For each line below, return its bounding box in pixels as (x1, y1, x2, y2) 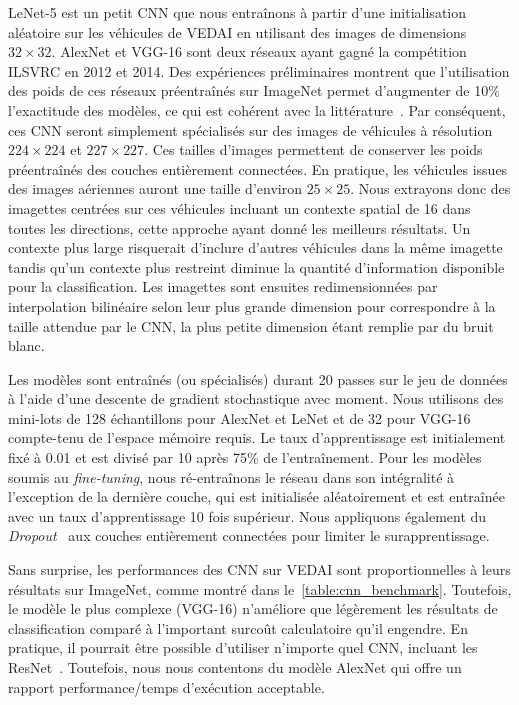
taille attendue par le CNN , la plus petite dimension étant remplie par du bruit (8, 315, 494, 336)
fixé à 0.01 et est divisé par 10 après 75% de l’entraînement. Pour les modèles (8, 447, 482, 468)
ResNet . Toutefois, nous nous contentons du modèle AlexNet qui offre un (8, 657, 462, 677)
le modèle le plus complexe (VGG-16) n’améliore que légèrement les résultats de (8, 598, 498, 619)
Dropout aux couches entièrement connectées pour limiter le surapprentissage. (8, 525, 490, 546)
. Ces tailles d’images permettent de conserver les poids (144, 139, 483, 160)
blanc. (8, 335, 45, 356)
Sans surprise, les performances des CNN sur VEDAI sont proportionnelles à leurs (8, 559, 511, 580)
